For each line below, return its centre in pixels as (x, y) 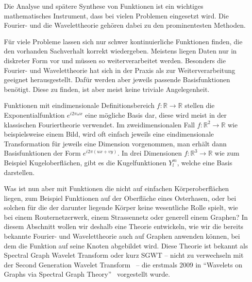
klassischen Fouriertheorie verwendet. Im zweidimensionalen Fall (100, 124)
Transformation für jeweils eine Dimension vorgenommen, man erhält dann (115, 143)
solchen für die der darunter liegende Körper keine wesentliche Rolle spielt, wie (121, 207)
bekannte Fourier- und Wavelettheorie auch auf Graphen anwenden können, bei (122, 236)
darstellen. (19, 172)
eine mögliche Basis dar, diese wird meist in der (156, 115)
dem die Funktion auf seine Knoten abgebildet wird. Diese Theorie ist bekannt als (126, 245)
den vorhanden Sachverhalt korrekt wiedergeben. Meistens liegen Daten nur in (120, 51)
